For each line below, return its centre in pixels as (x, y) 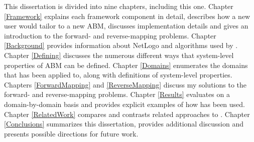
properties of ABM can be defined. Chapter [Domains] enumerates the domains (126, 65)
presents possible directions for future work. (71, 133)
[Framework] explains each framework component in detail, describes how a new (127, 16)
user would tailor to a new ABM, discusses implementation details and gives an (126, 26)
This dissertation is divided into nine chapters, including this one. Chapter (119, 6)
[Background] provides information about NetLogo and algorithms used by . (121, 45)
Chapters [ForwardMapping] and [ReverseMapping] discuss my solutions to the (125, 84)
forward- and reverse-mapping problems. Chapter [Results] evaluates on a (117, 94)
